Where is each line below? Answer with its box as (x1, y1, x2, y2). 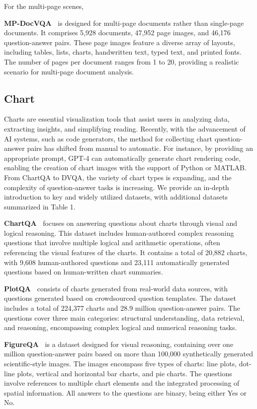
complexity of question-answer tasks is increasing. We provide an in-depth (4, 182, 229, 192)
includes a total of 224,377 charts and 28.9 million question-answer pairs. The (4, 303, 240, 313)
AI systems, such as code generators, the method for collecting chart (4, 133, 213, 143)
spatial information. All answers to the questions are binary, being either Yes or (4, 387, 247, 398)
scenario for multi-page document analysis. (4, 66, 134, 76)
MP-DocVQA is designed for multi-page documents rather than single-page (4, 17, 244, 28)
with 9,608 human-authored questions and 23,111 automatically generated (4, 257, 230, 267)
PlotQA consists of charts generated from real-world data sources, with (4, 283, 228, 293)
